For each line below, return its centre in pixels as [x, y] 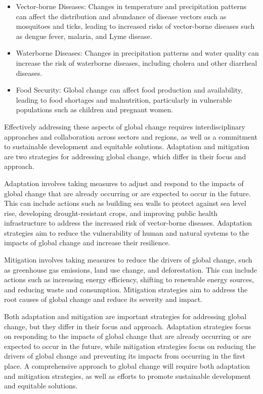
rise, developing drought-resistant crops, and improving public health [111, 213]
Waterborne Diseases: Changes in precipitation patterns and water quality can [137, 53]
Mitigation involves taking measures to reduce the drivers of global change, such [128, 260]
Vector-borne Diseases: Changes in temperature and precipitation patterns [131, 6]
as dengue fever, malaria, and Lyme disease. [84, 36]
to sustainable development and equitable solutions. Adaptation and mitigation [127, 146]
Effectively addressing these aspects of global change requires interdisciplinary [125, 126]
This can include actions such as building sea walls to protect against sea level [125, 203]
